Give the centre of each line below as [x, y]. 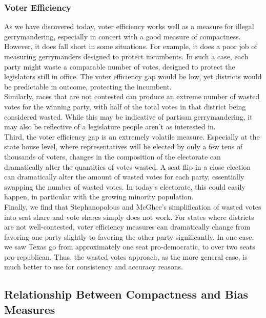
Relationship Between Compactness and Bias [126, 294]
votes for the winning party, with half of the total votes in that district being [125, 106]
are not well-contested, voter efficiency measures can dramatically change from [127, 227]
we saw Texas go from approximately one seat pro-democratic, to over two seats [130, 247]
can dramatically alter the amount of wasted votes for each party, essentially [124, 177]
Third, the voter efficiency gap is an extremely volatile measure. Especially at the [132, 136]
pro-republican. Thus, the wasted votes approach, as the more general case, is [126, 256]
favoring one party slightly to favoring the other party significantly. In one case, [129, 236]
